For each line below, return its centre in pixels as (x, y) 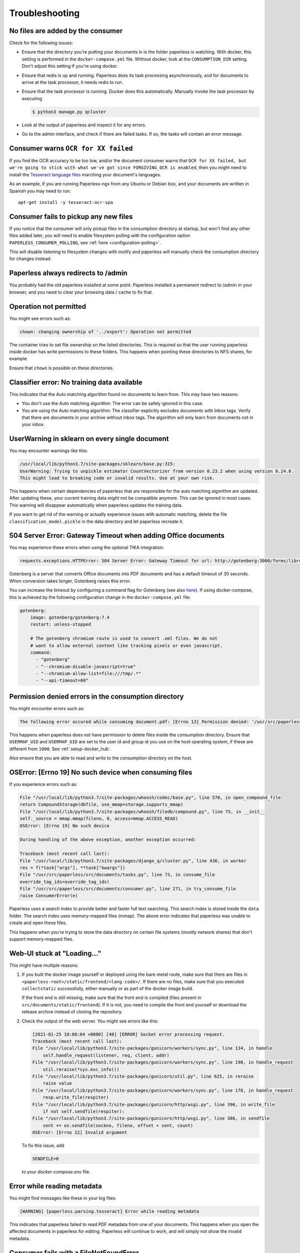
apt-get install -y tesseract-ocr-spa (66, 202)
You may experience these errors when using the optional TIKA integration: (87, 548)
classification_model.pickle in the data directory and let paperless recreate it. (96, 521)
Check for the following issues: (41, 43)
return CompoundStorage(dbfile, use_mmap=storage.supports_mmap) (101, 805)
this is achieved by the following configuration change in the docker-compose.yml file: (100, 597)
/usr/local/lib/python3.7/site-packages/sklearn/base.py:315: (97, 464)
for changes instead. (30, 259)
